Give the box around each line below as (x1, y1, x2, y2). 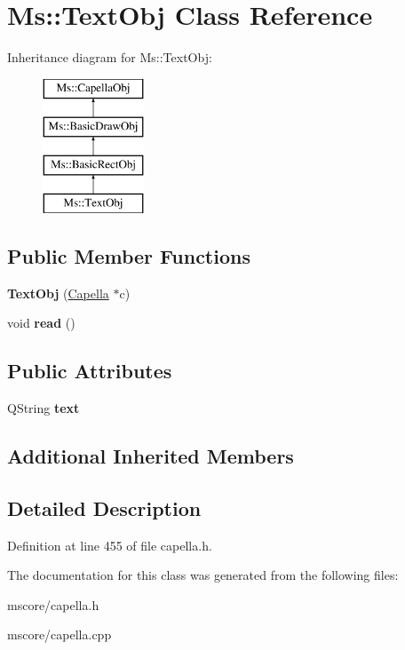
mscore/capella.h (7, 595, 99, 614)
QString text (7, 399, 80, 417)
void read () (7, 313, 75, 332)
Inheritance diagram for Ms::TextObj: (7, 48, 212, 67)
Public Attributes (7, 357, 172, 384)
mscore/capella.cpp (7, 625, 112, 644)
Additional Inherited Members (7, 442, 294, 470)
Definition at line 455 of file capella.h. (7, 535, 212, 554)
